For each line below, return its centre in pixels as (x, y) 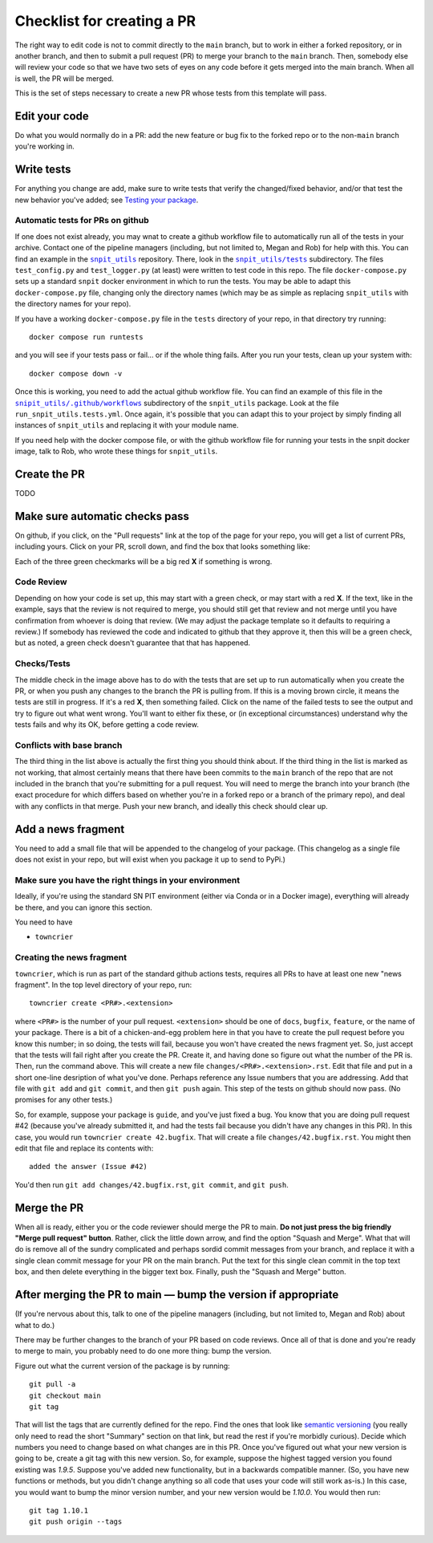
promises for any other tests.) (64, 1100)
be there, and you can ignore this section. (83, 908)
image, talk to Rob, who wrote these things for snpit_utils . (116, 451)
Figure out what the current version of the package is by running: (122, 1366)
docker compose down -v (76, 374)
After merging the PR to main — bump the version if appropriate (177, 1295)
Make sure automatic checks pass (102, 516)
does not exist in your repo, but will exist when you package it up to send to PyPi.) (150, 859)
